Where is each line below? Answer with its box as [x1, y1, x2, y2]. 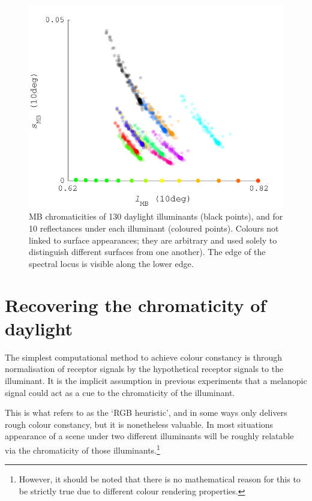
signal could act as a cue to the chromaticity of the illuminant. [5, 386, 235, 398]
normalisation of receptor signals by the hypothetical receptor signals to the [5, 362, 284, 375]
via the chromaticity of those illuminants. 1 [5, 442, 160, 456]
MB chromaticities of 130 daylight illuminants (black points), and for [29, 210, 283, 223]
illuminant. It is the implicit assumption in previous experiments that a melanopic [5, 374, 307, 386]
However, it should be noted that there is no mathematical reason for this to [19, 473, 301, 485]
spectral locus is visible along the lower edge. [29, 257, 194, 269]
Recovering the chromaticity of [5, 292, 266, 317]
